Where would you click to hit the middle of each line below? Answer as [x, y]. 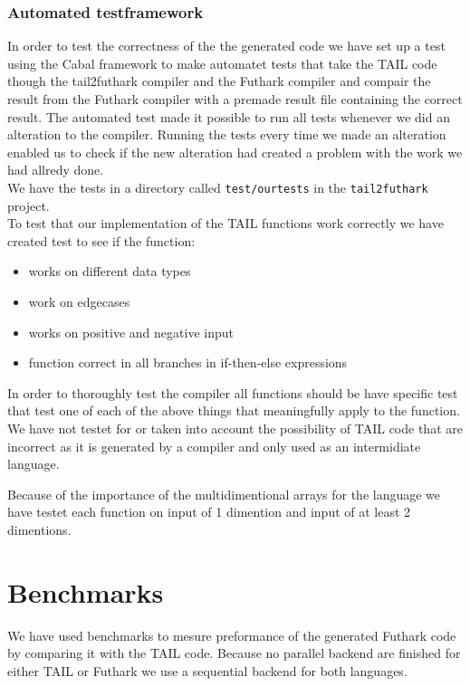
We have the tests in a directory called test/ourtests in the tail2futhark [218, 187]
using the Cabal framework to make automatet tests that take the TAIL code [222, 63]
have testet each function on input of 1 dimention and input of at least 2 [209, 512]
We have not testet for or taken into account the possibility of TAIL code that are [235, 428]
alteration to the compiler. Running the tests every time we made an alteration [227, 134]
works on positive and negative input [131, 332]
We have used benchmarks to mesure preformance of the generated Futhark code [232, 635]
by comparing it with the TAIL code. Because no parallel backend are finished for [234, 653]
